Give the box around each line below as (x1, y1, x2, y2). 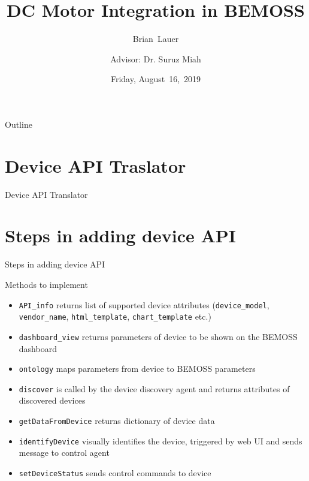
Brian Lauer (132, 32, 179, 45)
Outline (5, 118, 32, 130)
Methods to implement (5, 278, 88, 290)
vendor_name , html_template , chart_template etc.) (19, 310, 211, 323)
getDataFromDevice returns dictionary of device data (19, 414, 215, 426)
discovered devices (19, 394, 86, 407)
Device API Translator (5, 188, 88, 200)
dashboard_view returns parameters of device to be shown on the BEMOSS (19, 330, 298, 342)
